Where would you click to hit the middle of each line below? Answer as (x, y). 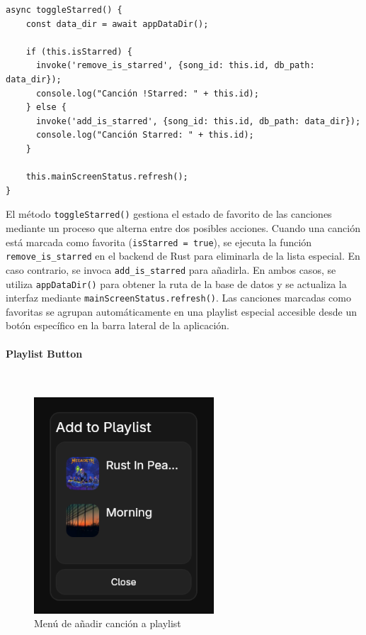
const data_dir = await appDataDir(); (117, 24)
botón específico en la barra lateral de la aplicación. (118, 325)
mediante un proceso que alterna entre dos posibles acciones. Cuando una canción (183, 227)
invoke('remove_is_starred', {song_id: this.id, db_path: (175, 66)
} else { (46, 107)
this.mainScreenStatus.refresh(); (107, 177)
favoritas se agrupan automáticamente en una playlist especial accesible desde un (181, 311)
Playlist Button (44, 353)
